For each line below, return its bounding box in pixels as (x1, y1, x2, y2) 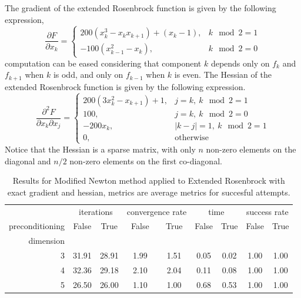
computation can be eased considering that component (5, 57, 202, 69)
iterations (79, 205, 113, 217)
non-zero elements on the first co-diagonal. (69, 154, 222, 167)
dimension (28, 234, 65, 247)
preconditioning (9, 220, 65, 232)
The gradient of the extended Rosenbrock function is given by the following (5, 2, 276, 14)
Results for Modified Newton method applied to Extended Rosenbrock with (12, 174, 285, 187)
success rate (246, 205, 289, 217)
